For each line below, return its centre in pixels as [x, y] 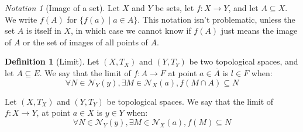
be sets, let [175, 8]
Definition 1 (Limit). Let [52, 61]
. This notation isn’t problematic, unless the [216, 19]
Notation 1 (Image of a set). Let [62, 8]
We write [21, 19]
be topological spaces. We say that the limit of [190, 101]
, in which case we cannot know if [131, 31]
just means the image [259, 31]
